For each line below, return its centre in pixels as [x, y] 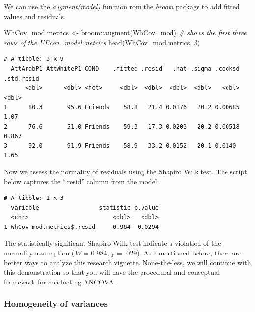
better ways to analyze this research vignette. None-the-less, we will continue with [127, 262]
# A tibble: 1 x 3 [34, 198]
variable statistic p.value [85, 208]
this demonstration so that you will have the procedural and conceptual [112, 272]
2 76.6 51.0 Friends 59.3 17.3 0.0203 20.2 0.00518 [122, 127]
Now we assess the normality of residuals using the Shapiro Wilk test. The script [126, 171]
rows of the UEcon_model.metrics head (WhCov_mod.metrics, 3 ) [102, 42]
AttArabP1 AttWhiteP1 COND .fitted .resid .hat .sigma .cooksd [125, 69]
